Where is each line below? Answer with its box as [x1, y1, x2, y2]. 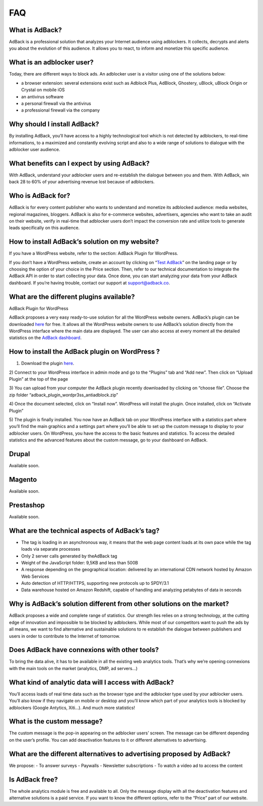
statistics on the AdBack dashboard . [9, 335, 82, 341]
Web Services [21, 573, 50, 579]
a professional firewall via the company [21, 107, 100, 113]
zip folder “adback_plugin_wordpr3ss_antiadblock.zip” [9, 392, 118, 398]
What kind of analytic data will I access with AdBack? [9, 678, 174, 687]
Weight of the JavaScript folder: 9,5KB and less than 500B [21, 559, 138, 565]
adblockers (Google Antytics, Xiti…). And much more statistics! [9, 705, 135, 710]
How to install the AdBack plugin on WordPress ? [9, 347, 160, 356]
